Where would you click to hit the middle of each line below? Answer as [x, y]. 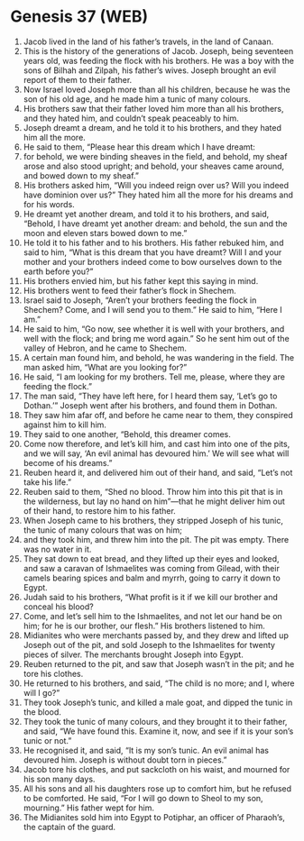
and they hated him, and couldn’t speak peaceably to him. [131, 118]
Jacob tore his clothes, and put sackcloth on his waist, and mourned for [157, 769]
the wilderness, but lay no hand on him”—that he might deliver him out [154, 501]
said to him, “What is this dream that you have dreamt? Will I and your [152, 252]
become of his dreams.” [68, 462]
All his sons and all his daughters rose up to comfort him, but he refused [157, 788]
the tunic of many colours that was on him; [103, 530]
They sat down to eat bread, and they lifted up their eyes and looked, [151, 558]
